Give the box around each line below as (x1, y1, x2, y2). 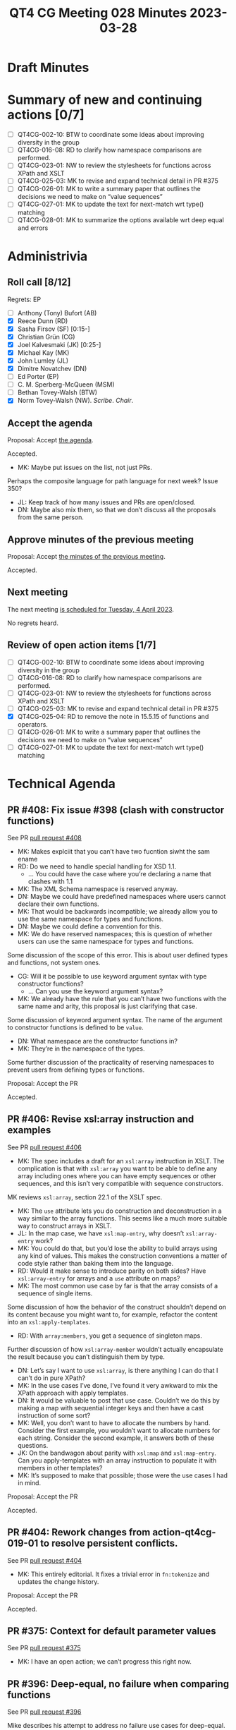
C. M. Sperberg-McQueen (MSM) (17, 380, 115, 389)
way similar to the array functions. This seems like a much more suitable (17, 1214, 228, 1222)
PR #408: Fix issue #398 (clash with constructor (7, 804, 225, 816)
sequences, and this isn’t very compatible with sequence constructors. (17, 1179, 224, 1187)
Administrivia (7, 248, 88, 264)
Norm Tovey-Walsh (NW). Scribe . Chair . (17, 397, 134, 405)
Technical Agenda (7, 776, 116, 792)
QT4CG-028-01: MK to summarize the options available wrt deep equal (17, 215, 224, 224)
